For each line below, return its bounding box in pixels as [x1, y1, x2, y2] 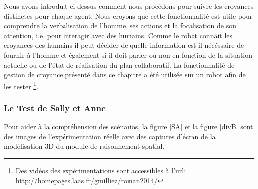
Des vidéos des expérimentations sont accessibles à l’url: [15, 165, 186, 175]
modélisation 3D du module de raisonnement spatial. [4, 141, 165, 151]
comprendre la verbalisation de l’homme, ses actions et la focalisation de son [4, 20, 236, 31]
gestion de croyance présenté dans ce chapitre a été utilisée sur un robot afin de [4, 69, 246, 80]
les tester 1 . [4, 79, 39, 91]
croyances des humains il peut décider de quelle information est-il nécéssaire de [4, 40, 244, 50]
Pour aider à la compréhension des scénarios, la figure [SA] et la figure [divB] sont [4, 121, 253, 132]
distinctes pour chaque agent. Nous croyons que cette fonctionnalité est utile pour [4, 10, 253, 21]
